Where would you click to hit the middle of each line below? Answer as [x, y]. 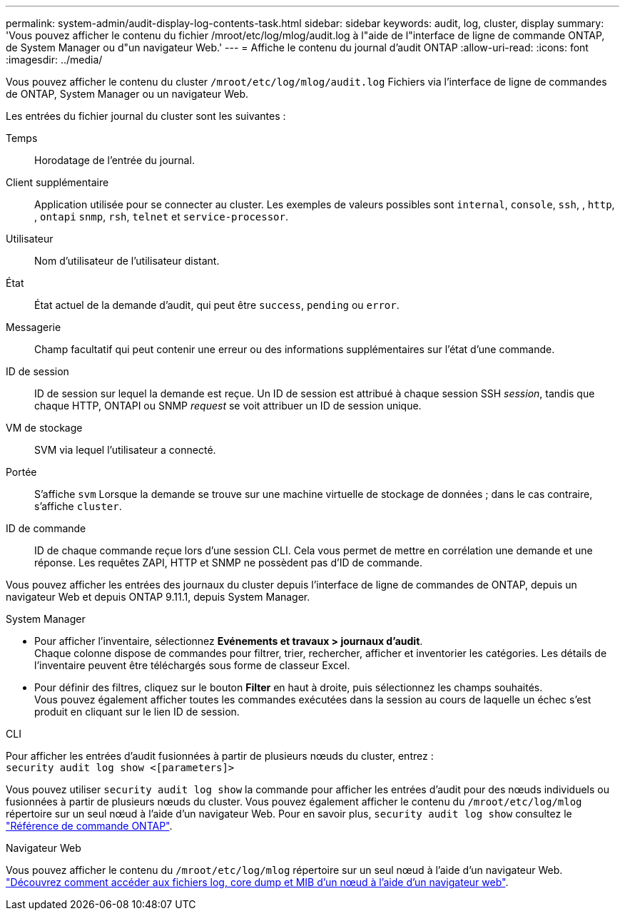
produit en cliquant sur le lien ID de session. [137, 712]
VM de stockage [44, 428]
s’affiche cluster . [78, 506]
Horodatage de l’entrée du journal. [115, 160]
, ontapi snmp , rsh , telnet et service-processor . [162, 217]
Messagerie [34, 327]
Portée [21, 472]
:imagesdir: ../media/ [54, 60]
